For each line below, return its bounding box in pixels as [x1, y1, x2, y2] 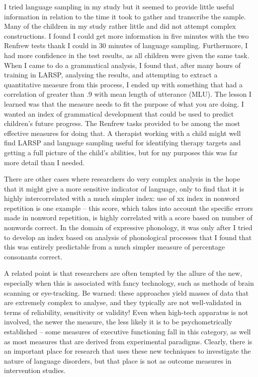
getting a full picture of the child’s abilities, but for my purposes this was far [4, 147, 238, 157]
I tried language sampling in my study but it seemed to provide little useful [4, 1, 234, 11]
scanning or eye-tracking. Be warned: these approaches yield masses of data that [4, 287, 249, 298]
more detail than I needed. [4, 157, 85, 167]
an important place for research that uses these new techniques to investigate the [4, 346, 251, 356]
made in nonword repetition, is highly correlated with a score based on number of [4, 212, 253, 223]
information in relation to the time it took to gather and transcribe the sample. [4, 11, 246, 21]
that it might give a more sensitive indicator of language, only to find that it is [4, 183, 244, 193]
